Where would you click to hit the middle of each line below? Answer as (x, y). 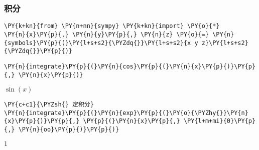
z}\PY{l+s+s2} (225, 43)
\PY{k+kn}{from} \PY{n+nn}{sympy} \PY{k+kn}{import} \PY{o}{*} (112, 26)
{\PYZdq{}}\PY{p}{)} (38, 51)
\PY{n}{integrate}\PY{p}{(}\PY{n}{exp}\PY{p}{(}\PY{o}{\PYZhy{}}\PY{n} (126, 113)
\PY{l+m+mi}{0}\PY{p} (220, 121)
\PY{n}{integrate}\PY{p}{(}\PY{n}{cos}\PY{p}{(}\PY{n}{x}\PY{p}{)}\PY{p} (130, 66)
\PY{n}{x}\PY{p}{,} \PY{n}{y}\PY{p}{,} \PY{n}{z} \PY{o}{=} (107, 34)
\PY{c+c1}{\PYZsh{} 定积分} (49, 105)
